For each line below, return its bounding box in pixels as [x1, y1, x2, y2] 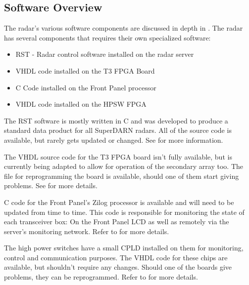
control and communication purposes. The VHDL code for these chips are [4, 252, 228, 262]
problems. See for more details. [4, 180, 98, 191]
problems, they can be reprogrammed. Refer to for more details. [4, 272, 198, 282]
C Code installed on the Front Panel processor [15, 82, 156, 92]
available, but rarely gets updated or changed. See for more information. [4, 134, 223, 145]
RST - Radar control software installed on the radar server [15, 49, 194, 59]
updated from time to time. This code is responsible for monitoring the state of [4, 206, 245, 217]
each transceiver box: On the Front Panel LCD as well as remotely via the [4, 216, 229, 227]
